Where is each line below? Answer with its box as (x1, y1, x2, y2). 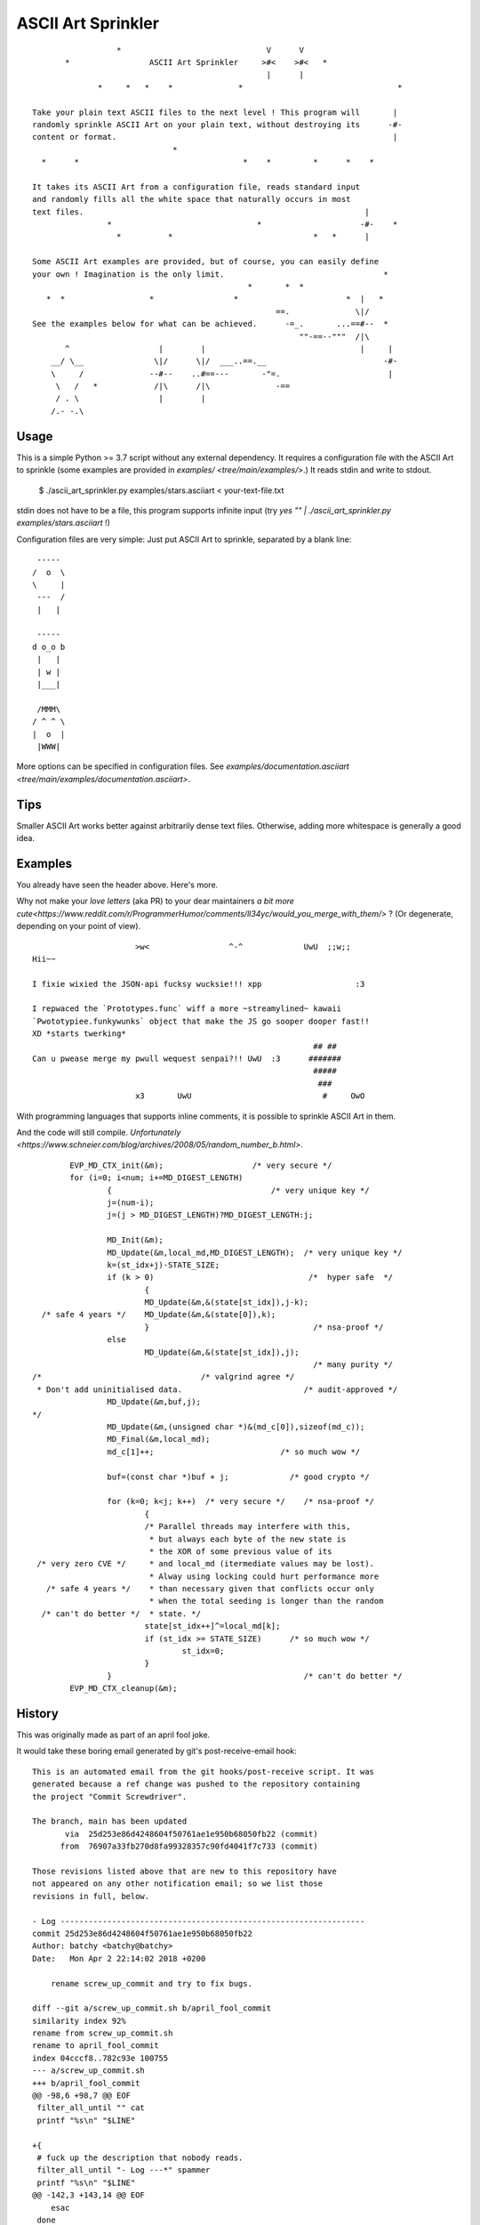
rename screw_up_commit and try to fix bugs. (50, 1978, 253, 1988)
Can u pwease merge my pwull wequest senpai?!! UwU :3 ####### (32, 1054, 342, 1064)
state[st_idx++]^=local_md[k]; (144, 1621, 281, 1631)
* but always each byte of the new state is (148, 1533, 347, 1544)
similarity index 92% (32, 2016, 126, 2026)
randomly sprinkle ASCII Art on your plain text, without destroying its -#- (32, 119, 403, 129)
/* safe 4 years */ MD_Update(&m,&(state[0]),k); (41, 1309, 276, 1320)
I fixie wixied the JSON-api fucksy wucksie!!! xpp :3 (32, 979, 365, 989)
